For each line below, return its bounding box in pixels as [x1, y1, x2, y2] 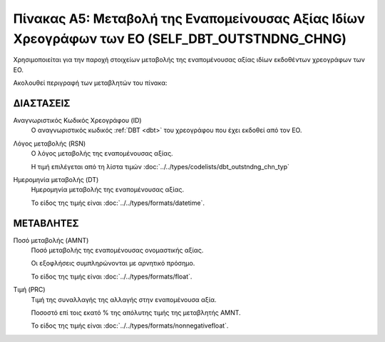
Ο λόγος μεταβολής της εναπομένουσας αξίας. [31, 149, 174, 158]
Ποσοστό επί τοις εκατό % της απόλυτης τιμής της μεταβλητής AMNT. [31, 308, 242, 317]
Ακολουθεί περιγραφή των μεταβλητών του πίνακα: [13, 79, 168, 87]
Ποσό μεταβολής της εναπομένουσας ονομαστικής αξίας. [31, 246, 204, 255]
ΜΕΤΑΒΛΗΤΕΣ [13, 217, 79, 229]
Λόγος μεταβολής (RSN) [13, 139, 86, 148]
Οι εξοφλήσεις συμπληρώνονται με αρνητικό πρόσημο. [31, 259, 195, 268]
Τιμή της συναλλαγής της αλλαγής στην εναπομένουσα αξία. [31, 295, 217, 303]
